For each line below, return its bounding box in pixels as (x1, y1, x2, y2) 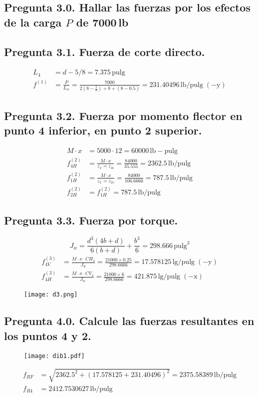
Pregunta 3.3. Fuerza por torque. (4, 212, 178, 227)
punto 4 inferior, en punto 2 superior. (4, 122, 202, 137)
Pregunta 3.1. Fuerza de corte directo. (4, 43, 205, 59)
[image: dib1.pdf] (24, 352, 85, 359)
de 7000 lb (76, 14, 129, 29)
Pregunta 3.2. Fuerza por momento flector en (4, 107, 243, 123)
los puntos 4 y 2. (4, 327, 91, 343)
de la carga (4, 14, 62, 29)
